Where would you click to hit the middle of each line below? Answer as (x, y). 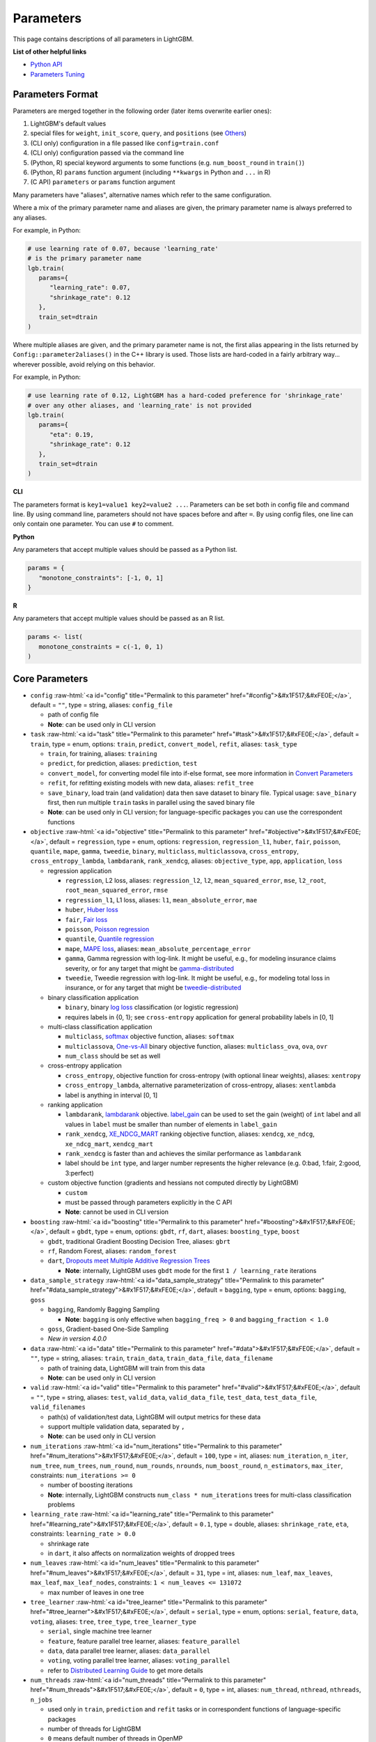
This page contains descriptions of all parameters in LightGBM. (103, 39)
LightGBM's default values (68, 124)
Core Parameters (50, 678)
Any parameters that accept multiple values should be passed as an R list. (119, 618)
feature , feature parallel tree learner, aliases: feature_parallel (144, 1641)
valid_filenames (58, 1407)
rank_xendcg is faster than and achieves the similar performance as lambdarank (183, 1154)
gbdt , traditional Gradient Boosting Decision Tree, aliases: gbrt (139, 1241)
